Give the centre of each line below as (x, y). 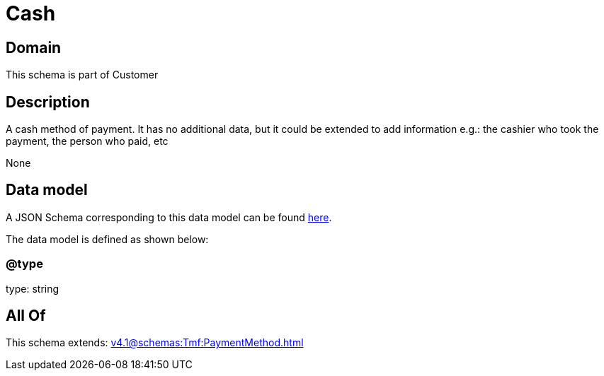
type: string (33, 288)
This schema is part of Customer (82, 75)
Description (48, 102)
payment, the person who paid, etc (87, 141)
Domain (34, 47)
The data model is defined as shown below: (107, 239)
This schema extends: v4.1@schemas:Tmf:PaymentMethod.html (155, 343)
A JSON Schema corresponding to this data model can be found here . (169, 217)
